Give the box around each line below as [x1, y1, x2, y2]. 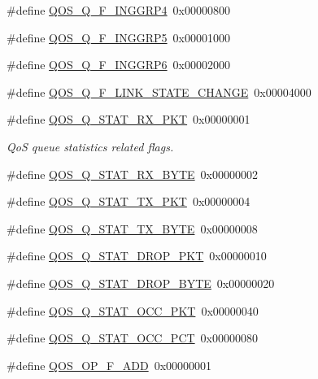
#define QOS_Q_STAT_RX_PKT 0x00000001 [7, 111, 250, 128]
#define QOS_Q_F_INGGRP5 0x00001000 [7, 28, 230, 46]
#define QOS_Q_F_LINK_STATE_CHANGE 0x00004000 [7, 83, 311, 100]
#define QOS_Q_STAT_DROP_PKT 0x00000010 [7, 247, 267, 264]
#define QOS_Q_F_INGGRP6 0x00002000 [7, 56, 230, 73]
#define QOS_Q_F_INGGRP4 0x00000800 [7, 2, 230, 18]
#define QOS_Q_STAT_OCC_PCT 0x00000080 [7, 329, 259, 346]
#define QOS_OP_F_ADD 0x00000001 [7, 356, 212, 373]
